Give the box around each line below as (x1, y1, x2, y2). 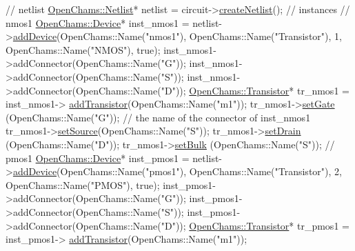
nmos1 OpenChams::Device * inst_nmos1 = (6, 15, 190, 30)
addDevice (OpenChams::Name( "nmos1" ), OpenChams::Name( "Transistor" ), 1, (12, 29, 342, 43)
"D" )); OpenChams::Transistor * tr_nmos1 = (161, 83, 349, 97)
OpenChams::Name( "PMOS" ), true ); (6, 177, 160, 192)
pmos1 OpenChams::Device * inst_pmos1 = (6, 150, 190, 165)
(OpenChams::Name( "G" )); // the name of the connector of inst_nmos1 (6, 110, 311, 124)
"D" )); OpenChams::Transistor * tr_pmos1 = (161, 218, 349, 232)
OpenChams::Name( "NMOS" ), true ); (6, 42, 161, 57)
